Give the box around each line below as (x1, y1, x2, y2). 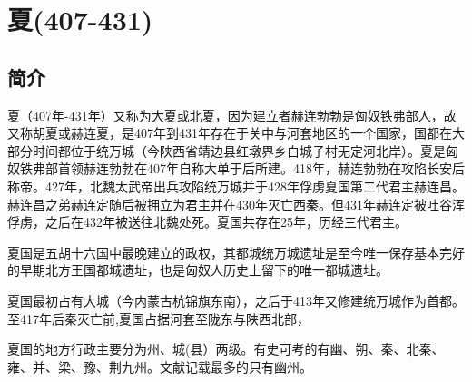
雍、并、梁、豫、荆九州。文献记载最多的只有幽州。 (7, 357, 312, 376)
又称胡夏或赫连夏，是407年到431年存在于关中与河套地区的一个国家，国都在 (7, 123, 452, 142)
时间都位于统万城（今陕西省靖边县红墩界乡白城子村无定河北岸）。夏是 (32, 141, 446, 160)
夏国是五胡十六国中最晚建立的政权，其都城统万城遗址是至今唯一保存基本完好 (7, 242, 465, 261)
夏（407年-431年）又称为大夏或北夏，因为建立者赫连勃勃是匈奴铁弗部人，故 (7, 105, 457, 124)
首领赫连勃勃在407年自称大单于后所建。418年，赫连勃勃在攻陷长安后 (57, 159, 465, 178)
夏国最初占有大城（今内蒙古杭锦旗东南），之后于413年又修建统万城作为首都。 (7, 290, 465, 309)
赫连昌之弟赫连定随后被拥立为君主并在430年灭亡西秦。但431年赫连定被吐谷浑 (7, 194, 465, 213)
